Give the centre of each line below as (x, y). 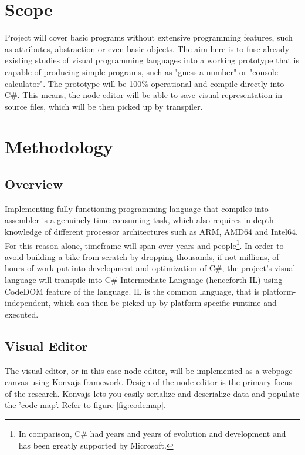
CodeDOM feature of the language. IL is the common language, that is (132, 291)
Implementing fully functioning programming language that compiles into (137, 208)
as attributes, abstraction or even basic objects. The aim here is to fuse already (147, 48)
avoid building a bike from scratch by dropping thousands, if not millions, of (142, 256)
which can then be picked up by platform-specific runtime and (165, 303)
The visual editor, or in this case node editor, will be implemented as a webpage (149, 370)
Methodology (59, 146)
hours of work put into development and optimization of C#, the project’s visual (150, 268)
